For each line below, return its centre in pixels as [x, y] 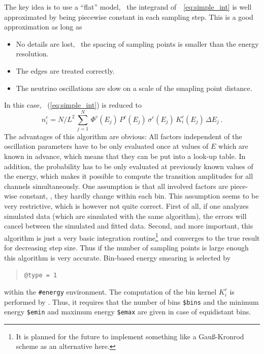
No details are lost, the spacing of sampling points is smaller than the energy [137, 43]
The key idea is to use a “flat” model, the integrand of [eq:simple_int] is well [128, 7]
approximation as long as [43, 27]
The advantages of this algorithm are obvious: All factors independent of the [123, 136]
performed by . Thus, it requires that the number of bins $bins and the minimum [131, 301]
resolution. [32, 54]
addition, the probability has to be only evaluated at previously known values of [129, 166]
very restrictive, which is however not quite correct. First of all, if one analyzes [126, 206]
